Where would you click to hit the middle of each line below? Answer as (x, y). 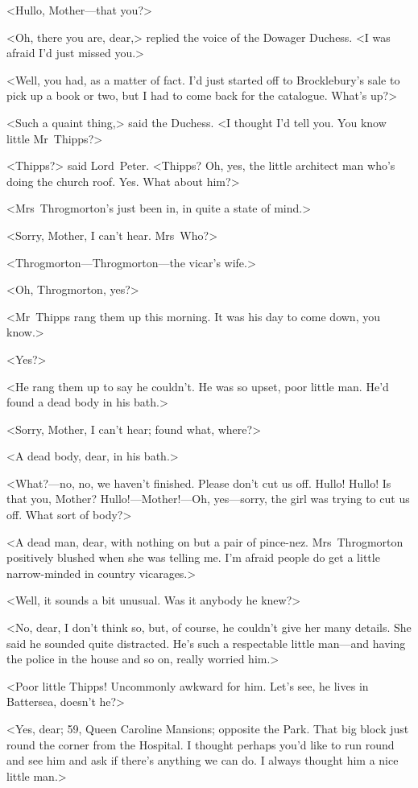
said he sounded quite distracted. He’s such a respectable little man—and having (206, 643)
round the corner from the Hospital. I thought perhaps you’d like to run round (201, 744)
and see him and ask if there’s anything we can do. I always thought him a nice (203, 760)
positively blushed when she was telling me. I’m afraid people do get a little (193, 557)
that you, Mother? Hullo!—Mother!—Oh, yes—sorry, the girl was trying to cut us (208, 499)
